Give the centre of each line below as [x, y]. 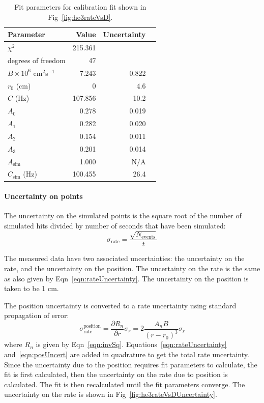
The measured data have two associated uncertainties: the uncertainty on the [124, 258]
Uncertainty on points [43, 196]
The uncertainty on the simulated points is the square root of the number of [123, 215]
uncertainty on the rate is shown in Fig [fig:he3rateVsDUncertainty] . [111, 394]
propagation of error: [37, 315]
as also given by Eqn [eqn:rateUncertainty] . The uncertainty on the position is [126, 278]
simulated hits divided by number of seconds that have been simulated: [115, 225]
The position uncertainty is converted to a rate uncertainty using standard [120, 305]
